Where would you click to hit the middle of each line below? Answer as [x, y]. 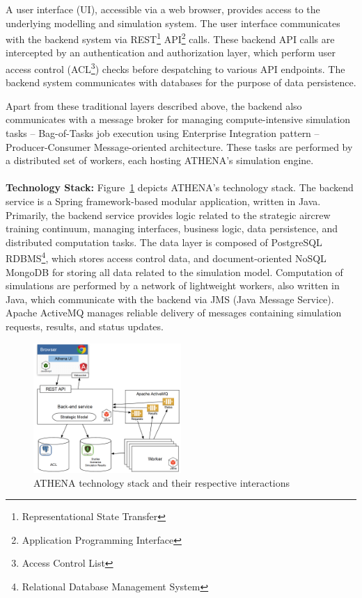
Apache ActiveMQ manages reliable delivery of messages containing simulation [174, 313]
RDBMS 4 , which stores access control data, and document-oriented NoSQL [166, 257]
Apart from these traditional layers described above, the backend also [154, 105]
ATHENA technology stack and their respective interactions [162, 482]
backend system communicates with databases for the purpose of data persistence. [181, 82]
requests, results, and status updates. [85, 326]
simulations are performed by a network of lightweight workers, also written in [173, 285]
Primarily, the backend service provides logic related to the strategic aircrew [168, 215]
